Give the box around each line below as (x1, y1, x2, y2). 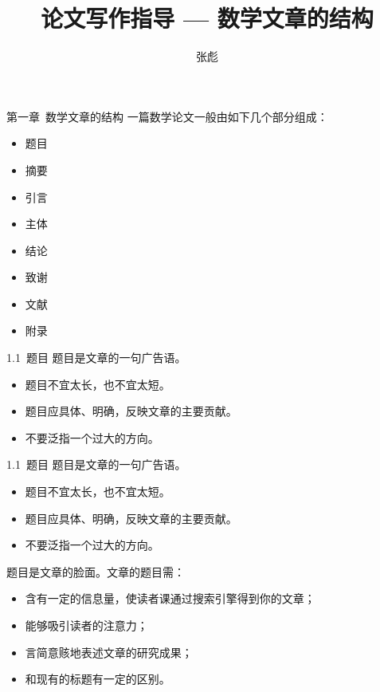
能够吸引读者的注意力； (25, 617, 148, 633)
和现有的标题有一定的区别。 (25, 670, 170, 687)
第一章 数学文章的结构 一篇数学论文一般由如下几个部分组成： (6, 108, 328, 124)
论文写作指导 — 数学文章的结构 (41, 2, 374, 34)
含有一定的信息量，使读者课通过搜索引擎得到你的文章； (25, 590, 315, 607)
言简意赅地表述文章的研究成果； (25, 643, 193, 660)
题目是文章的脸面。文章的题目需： (6, 563, 185, 580)
